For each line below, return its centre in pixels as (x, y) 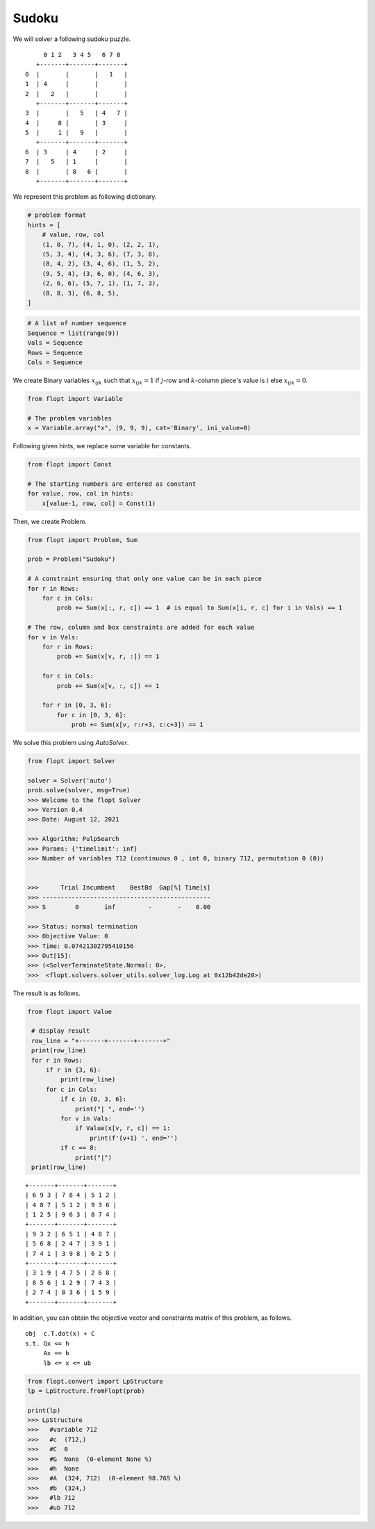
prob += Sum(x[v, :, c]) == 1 (108, 686)
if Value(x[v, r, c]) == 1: (123, 1128)
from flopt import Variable (75, 399)
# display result (61, 1031)
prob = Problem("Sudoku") (72, 559)
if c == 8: (78, 1148)
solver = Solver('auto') (70, 780)
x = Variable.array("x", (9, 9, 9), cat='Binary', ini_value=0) (139, 428)
